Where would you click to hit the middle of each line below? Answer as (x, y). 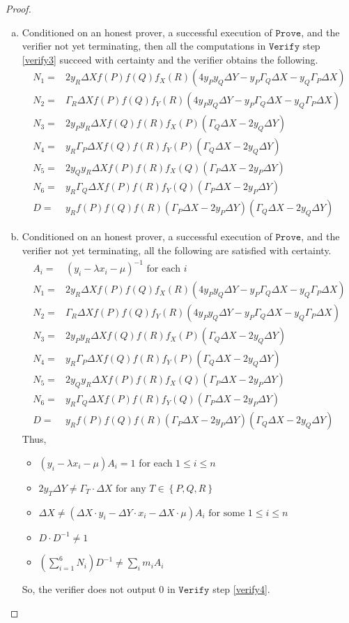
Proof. (18, 8)
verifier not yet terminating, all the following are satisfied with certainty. (177, 250)
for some (227, 513)
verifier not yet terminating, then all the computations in (144, 46)
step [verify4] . (241, 589)
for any (131, 489)
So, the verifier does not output (89, 589)
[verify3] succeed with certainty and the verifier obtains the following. (170, 59)
